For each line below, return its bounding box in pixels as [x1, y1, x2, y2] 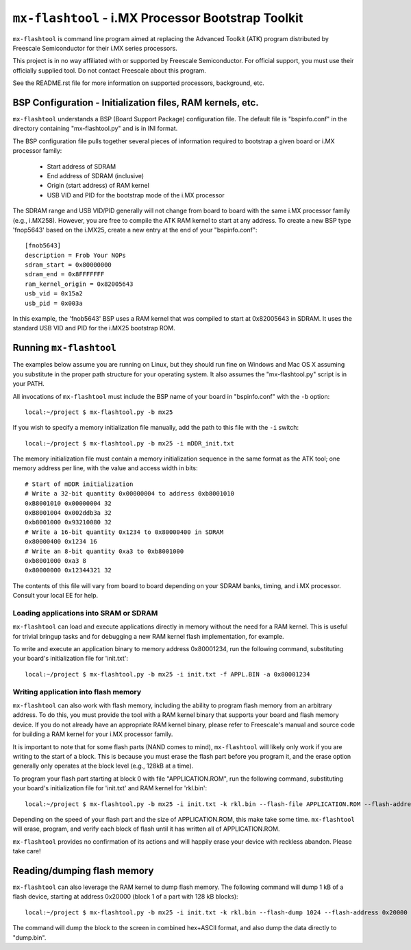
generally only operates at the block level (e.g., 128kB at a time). [12, 762, 194, 770]
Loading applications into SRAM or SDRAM [12, 608, 158, 618]
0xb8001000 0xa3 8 [25, 557, 87, 565]
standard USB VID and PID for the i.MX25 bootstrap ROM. [12, 324, 176, 332]
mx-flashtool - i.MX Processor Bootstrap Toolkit [12, 10, 303, 25]
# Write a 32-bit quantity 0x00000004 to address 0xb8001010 [25, 490, 234, 498]
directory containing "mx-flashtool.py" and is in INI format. [12, 124, 178, 133]
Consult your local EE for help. [12, 592, 99, 600]
